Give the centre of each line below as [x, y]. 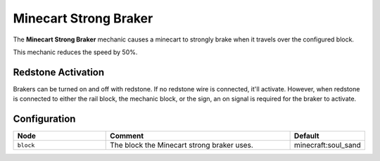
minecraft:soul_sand [328, 146]
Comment [127, 136]
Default [306, 136]
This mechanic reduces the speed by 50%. [75, 52]
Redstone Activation [59, 72]
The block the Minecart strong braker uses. [182, 146]
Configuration [44, 119]
